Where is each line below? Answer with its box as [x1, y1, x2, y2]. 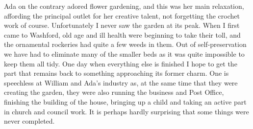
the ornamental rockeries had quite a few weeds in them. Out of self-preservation [4, 39, 247, 49]
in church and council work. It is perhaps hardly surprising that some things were [4, 106, 249, 116]
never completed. [4, 116, 55, 126]
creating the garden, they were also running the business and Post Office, [4, 87, 224, 97]
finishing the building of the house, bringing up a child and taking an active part [4, 96, 247, 107]
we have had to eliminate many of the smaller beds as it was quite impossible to [4, 48, 245, 59]
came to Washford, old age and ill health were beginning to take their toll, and [4, 29, 241, 40]
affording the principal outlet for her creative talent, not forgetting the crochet [4, 10, 240, 21]
